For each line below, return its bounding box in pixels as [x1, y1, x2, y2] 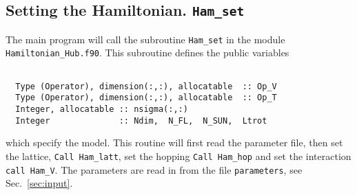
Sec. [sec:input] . [6, 176, 73, 190]
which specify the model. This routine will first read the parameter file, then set [6, 135, 343, 150]
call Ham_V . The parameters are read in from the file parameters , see [6, 162, 303, 176]
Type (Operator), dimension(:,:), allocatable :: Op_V [15, 81, 277, 91]
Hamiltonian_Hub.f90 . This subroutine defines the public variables [6, 45, 289, 60]
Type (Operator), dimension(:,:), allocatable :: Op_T [15, 93, 277, 103]
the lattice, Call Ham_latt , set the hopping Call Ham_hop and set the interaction [6, 148, 351, 163]
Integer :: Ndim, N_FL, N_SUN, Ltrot [15, 115, 267, 126]
